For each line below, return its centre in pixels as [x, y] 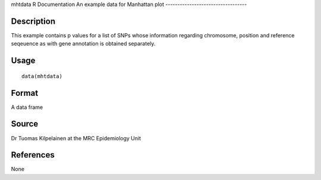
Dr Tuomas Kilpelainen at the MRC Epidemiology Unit [76, 138]
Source [25, 124]
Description [33, 21]
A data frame [27, 107]
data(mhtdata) [42, 76]
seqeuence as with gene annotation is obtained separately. [83, 44]
